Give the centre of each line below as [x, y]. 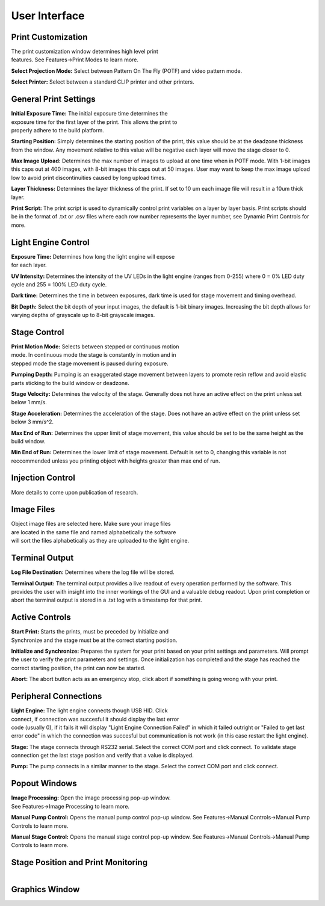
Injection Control [43, 478]
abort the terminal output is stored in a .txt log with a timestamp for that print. [107, 600]
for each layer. [29, 265]
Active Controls [41, 618]
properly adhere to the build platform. [58, 130]
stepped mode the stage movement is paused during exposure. [90, 363]
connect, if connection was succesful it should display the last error [95, 719]
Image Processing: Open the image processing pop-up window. [91, 798]
